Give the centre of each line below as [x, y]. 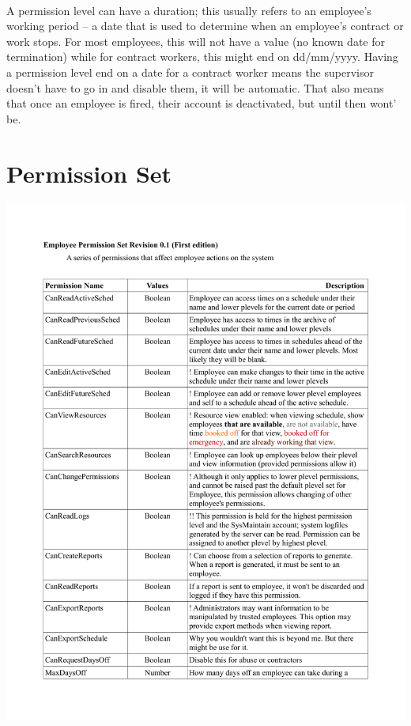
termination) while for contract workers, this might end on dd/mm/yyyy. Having [202, 57]
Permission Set [89, 173]
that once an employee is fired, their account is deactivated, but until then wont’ [202, 103]
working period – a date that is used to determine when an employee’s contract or [205, 26]
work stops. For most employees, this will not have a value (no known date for [196, 41]
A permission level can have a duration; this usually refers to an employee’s [189, 10]
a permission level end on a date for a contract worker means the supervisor [190, 72]
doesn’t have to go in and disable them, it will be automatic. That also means [195, 87]
